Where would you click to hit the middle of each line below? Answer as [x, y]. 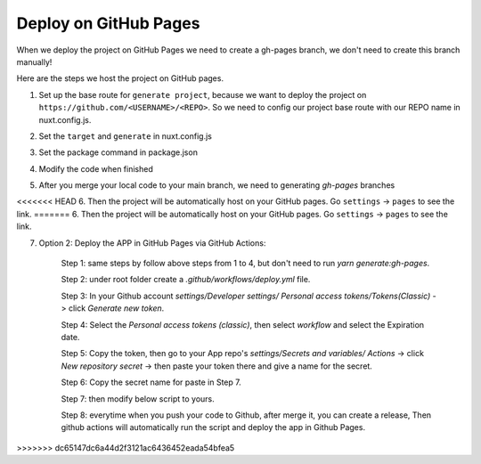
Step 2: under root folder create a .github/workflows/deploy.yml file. [186, 280]
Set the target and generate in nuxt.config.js [126, 136]
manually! [34, 61]
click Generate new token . [116, 308]
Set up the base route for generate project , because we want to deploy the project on [203, 94]
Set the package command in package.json [118, 152]
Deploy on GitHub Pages [108, 23]
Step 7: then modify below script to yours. [138, 399]
